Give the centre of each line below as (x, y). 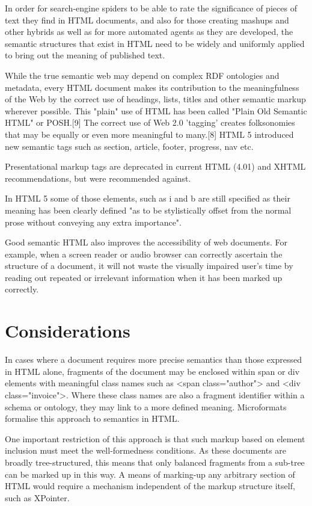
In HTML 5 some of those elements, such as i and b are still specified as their (148, 198)
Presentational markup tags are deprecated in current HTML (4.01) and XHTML (155, 166)
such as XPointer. (37, 497)
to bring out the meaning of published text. (85, 55)
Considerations (68, 331)
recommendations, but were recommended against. (98, 178)
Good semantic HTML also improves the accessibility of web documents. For (146, 242)
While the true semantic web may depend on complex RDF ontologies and (142, 75)
